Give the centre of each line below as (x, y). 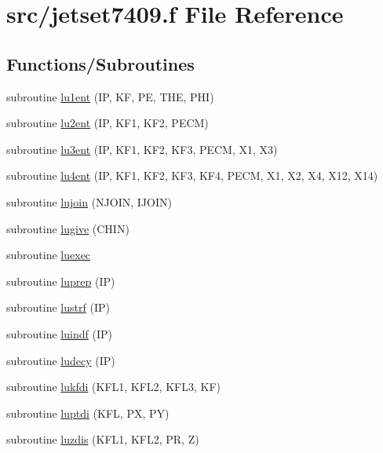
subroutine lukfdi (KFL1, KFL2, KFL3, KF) (113, 387)
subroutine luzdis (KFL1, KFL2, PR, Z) (103, 439)
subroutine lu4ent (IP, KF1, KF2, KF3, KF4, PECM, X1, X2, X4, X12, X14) (192, 175)
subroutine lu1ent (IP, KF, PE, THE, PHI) (110, 96)
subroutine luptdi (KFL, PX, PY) (88, 413)
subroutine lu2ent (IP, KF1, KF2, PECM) (108, 123)
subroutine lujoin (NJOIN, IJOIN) (89, 201)
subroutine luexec (49, 255)
